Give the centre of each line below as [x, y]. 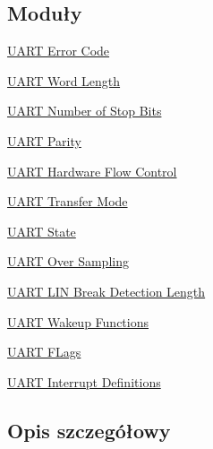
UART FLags [44, 352]
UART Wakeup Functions [78, 321]
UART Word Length [64, 80]
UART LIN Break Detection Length [106, 291]
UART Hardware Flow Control [92, 171]
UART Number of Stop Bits [85, 111]
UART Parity [44, 140]
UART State [42, 231]
